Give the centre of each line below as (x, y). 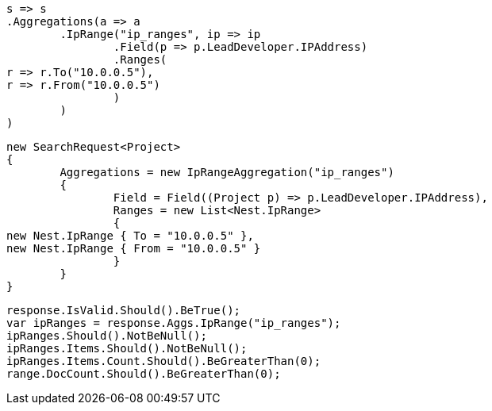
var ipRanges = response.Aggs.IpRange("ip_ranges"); (174, 323)
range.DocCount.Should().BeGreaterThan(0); (144, 374)
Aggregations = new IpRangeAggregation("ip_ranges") (227, 172)
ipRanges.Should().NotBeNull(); (107, 336)
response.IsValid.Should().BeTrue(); (124, 310)
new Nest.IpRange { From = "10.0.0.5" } (134, 248)
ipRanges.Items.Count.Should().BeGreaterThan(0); (164, 361)
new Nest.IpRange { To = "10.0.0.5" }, (130, 236)
